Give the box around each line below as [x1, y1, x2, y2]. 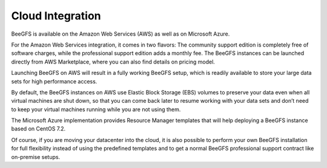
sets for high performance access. [11, 77, 97, 85]
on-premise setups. [11, 153, 61, 160]
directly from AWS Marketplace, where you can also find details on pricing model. [11, 58, 215, 65]
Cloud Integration [11, 9, 101, 22]
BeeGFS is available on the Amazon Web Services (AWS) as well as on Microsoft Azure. [11, 30, 230, 37]
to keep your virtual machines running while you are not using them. [11, 106, 181, 113]
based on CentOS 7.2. [11, 125, 66, 132]
